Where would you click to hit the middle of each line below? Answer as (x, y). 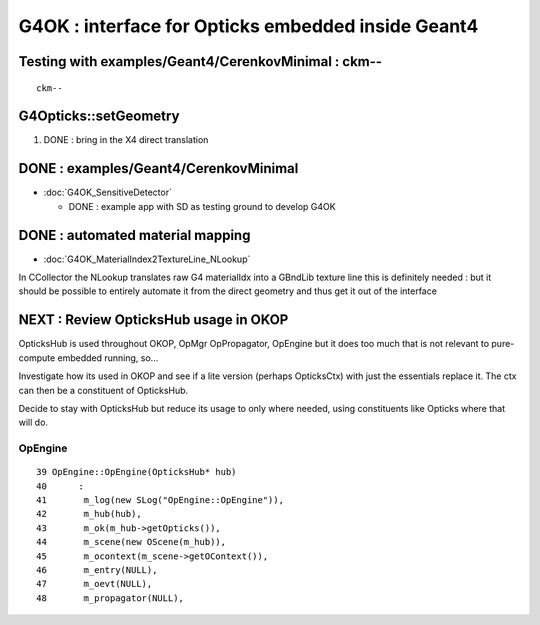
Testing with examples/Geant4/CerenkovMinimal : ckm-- (200, 61)
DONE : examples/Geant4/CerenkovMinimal (158, 168)
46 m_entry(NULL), (97, 570)
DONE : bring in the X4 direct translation (126, 140)
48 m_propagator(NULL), (110, 598)
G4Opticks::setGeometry (99, 116)
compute (37, 357)
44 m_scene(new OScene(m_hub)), (131, 542)
